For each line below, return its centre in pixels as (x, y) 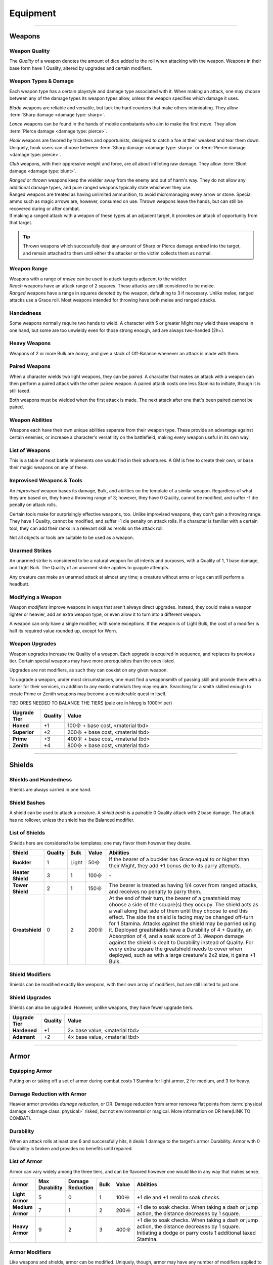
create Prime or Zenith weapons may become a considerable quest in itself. (88, 694)
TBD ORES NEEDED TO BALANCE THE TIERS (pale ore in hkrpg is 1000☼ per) (91, 703)
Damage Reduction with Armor (48, 1094)
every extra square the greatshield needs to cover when (176, 949)
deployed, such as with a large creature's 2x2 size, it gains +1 (182, 955)
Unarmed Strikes (31, 551)
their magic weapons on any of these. (49, 468)
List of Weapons (30, 450)
